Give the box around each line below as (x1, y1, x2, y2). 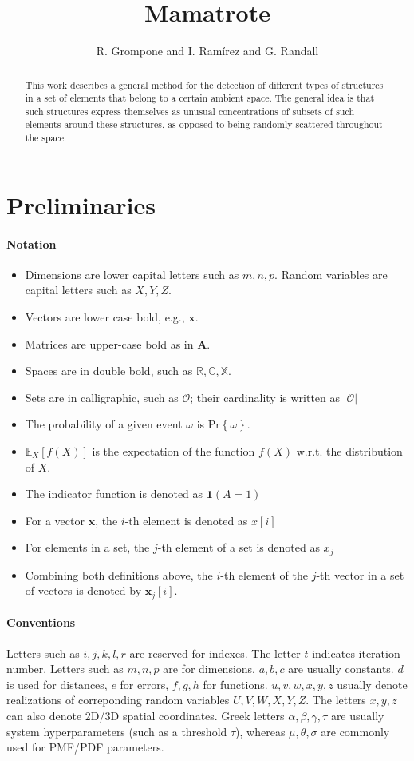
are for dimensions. (163, 660, 255, 677)
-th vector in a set (316, 566, 404, 583)
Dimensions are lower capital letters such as (25, 265, 239, 282)
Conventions (6, 614, 76, 631)
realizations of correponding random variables (6, 691, 230, 708)
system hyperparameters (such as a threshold (6, 723, 227, 739)
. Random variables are (274, 265, 388, 282)
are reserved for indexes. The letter (129, 644, 301, 661)
